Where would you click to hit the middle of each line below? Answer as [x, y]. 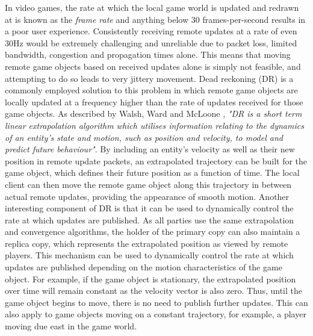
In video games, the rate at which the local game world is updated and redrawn [152, 7]
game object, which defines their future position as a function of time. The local [152, 173]
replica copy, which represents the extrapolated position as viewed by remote [147, 243]
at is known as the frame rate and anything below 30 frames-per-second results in [155, 19]
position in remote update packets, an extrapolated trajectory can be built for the [156, 160]
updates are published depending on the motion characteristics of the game [144, 267]
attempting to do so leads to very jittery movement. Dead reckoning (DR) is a [149, 78]
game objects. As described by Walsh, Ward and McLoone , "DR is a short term [153, 114]
